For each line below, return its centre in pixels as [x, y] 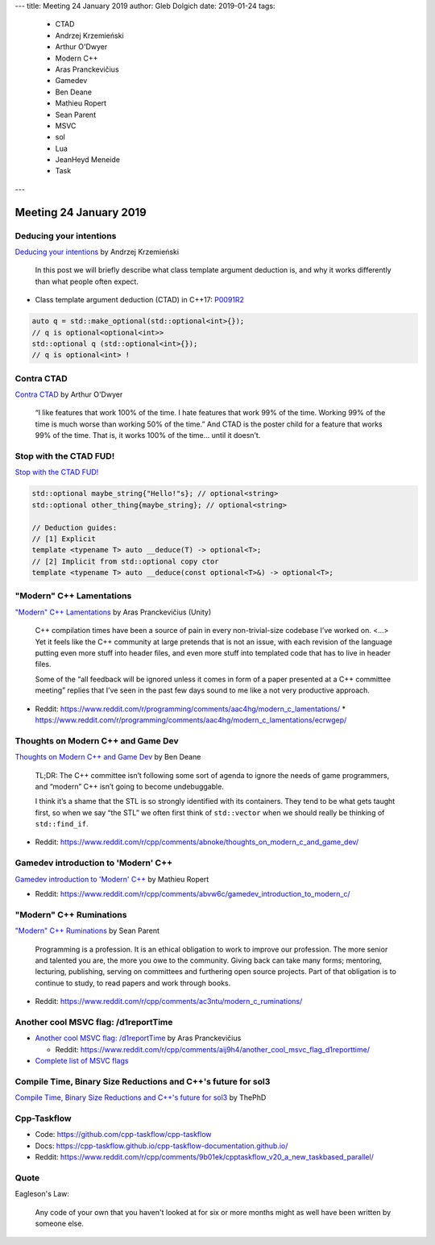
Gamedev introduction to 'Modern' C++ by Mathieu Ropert [112, 879]
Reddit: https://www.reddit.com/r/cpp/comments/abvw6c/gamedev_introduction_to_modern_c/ [193, 893]
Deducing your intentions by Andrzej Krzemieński [97, 252]
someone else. [60, 1223]
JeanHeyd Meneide [88, 160]
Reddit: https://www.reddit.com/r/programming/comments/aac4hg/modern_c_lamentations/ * [191, 709]
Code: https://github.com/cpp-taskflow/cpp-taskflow [123, 1135]
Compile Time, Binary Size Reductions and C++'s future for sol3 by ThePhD [141, 1097]
